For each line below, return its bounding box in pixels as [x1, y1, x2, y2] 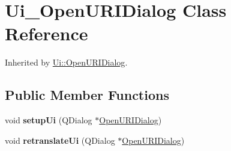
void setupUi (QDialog [5, 114, 92, 126]
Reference [5, 21, 88, 46]
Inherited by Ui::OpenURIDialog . [5, 56, 128, 69]
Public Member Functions [5, 85, 169, 104]
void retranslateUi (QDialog [5, 134, 115, 146]
